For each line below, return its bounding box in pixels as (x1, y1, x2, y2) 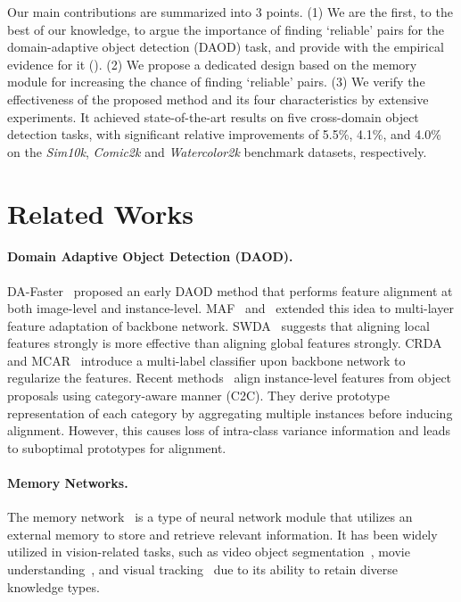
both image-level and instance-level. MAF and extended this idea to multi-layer (7, 299, 454, 317)
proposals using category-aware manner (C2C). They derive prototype (7, 386, 391, 405)
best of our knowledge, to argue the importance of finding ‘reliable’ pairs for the (7, 20, 445, 38)
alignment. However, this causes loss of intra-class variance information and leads (7, 421, 450, 440)
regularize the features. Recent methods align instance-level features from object (7, 368, 452, 387)
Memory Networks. (7, 474, 128, 492)
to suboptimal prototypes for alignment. (7, 438, 226, 457)
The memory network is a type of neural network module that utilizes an (7, 507, 413, 526)
